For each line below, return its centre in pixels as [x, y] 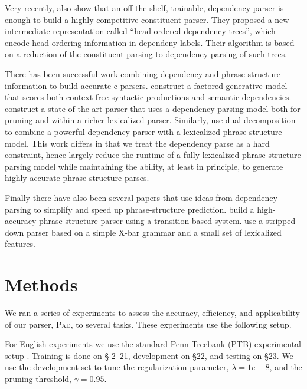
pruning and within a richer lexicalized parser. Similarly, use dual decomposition [150, 120]
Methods [41, 284]
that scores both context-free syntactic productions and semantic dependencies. [148, 97]
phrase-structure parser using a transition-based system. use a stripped [167, 221]
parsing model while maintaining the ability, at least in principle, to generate [144, 166]
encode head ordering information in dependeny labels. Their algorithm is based [150, 42]
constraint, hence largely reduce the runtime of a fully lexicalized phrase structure [153, 155]
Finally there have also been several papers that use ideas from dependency [141, 197]
